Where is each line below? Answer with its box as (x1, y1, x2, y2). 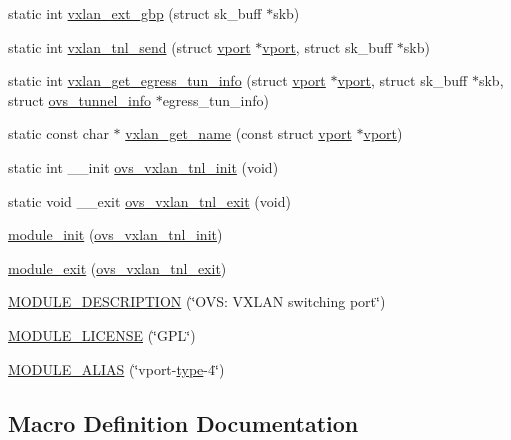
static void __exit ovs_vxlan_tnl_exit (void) (8, 190, 291, 211)
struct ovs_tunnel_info (8, 89, 151, 110)
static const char (8, 123, 109, 144)
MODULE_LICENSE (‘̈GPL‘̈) (8, 324, 196, 345)
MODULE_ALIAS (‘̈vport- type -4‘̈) (8, 358, 225, 379)
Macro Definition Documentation (8, 407, 359, 438)
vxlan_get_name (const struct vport (125, 123, 352, 144)
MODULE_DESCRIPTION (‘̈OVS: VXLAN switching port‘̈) (8, 291, 386, 312)
